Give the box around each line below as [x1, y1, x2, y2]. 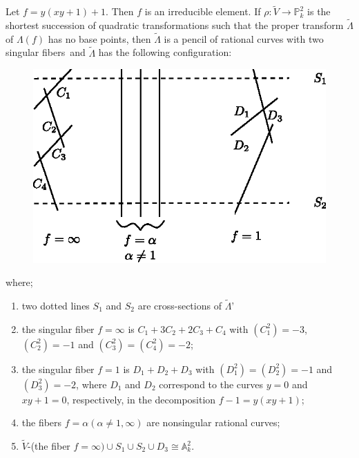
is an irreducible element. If [144, 4, 261, 19]
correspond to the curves [159, 376, 264, 391]
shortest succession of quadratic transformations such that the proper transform [6, 18, 344, 32]
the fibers [21, 415, 62, 430]
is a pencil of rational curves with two [164, 31, 324, 46]
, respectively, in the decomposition [66, 392, 216, 406]
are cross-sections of [137, 298, 222, 313]
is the [307, 4, 331, 19]
